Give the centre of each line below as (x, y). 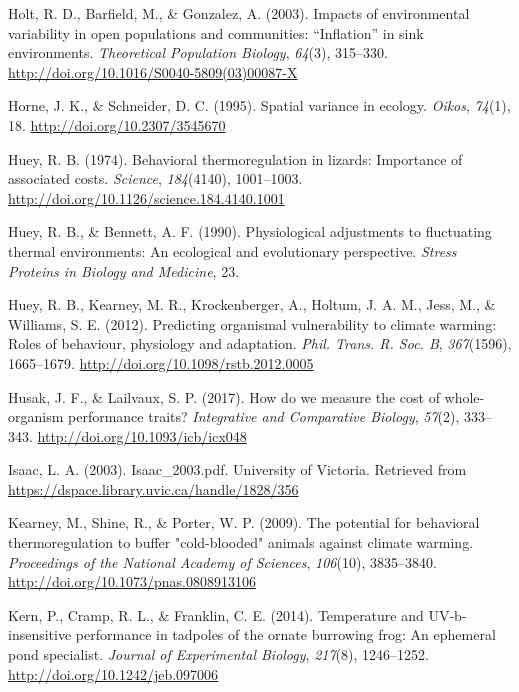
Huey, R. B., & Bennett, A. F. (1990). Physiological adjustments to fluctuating (250, 231)
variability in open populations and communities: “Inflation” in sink (216, 32)
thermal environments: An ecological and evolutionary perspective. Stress (232, 250)
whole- (464, 396)
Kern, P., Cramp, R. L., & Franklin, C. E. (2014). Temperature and (216, 614)
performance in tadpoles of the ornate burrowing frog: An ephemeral (285, 634)
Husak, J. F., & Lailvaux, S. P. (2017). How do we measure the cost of (224, 396)
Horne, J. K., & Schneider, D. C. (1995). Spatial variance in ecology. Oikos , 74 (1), (259, 105)
